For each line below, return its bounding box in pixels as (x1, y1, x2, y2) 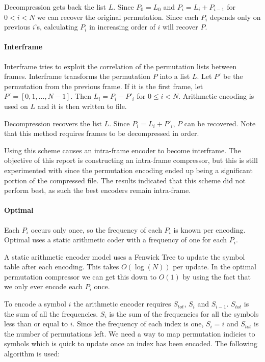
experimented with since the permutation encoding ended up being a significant (4, 164, 253, 175)
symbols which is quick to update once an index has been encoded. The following (4, 338, 257, 349)
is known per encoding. (173, 224, 246, 235)
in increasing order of (89, 21, 155, 32)
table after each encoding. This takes (4, 261, 119, 272)
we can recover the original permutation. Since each (37, 11, 199, 22)
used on (4, 100, 28, 111)
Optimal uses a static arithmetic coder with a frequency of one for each (4, 234, 227, 245)
